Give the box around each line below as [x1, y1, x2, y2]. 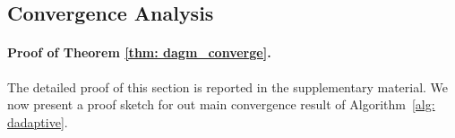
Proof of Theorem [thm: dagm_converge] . [7, 43, 271, 62]
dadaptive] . [7, 112, 68, 131]
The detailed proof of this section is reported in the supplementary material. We [7, 77, 449, 96]
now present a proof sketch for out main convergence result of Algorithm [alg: [7, 95, 435, 114]
